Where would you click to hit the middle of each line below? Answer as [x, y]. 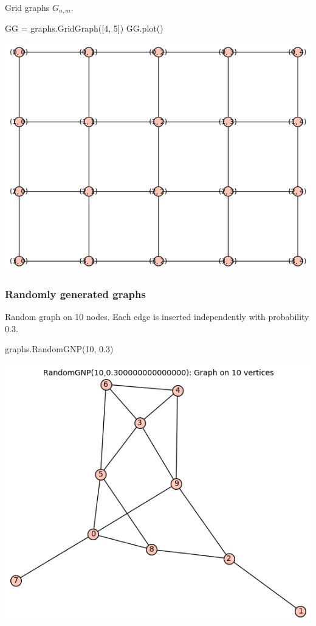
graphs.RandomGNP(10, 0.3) [59, 349]
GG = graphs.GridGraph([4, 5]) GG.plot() [84, 28]
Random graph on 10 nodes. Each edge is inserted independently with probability [157, 317]
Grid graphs [27, 7]
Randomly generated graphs [75, 294]
